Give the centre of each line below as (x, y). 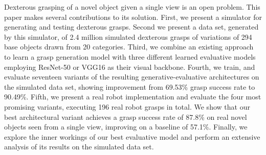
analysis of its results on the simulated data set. (79, 147)
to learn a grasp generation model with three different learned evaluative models (130, 56)
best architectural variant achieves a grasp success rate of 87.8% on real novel (126, 117)
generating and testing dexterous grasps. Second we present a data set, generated (131, 27)
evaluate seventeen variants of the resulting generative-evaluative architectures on (132, 77)
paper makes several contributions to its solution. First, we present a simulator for (133, 17)
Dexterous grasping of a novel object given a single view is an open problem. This (132, 7)
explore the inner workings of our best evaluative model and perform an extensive (132, 136)
